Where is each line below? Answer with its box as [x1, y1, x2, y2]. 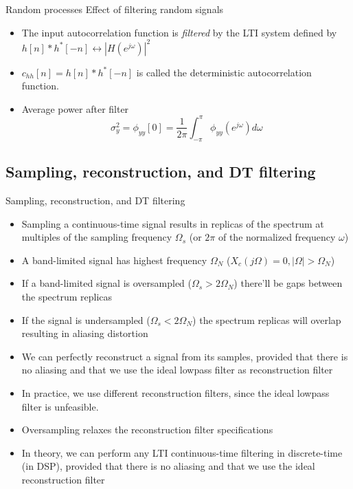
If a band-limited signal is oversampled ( [21, 276, 192, 290]
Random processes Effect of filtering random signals [5, 2, 224, 16]
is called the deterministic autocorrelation [136, 65, 312, 79]
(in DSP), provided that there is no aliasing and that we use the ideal [21, 459, 315, 473]
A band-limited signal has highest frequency [21, 252, 207, 267]
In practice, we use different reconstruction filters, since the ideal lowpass [21, 385, 330, 400]
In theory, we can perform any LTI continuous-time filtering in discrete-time [21, 445, 343, 459]
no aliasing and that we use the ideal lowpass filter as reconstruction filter [21, 362, 333, 377]
